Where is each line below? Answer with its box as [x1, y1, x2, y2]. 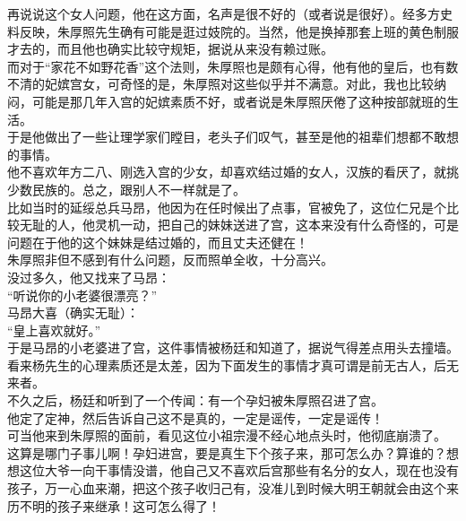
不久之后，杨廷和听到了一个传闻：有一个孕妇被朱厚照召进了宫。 [7, 391, 384, 410]
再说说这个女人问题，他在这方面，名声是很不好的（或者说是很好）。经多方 [7, 4, 440, 22]
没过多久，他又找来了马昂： [7, 267, 170, 286]
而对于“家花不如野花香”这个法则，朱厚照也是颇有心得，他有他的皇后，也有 [7, 56, 446, 75]
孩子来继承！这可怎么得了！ [56, 496, 220, 515]
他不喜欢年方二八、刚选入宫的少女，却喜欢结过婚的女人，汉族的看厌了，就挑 [7, 162, 459, 181]
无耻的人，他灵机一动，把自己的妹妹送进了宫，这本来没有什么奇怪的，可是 [19, 215, 459, 234]
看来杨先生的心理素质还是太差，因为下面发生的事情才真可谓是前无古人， [7, 355, 434, 374]
